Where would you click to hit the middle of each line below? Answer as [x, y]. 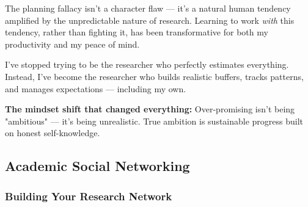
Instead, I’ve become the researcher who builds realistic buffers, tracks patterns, [154, 76]
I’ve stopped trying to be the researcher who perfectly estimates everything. [147, 64]
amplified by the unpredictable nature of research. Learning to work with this [150, 20]
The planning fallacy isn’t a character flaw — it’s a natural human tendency [148, 8]
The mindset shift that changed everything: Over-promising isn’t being [150, 109]
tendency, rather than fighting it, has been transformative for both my [137, 32]
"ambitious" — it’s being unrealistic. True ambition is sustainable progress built [154, 121]
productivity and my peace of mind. [72, 44]
